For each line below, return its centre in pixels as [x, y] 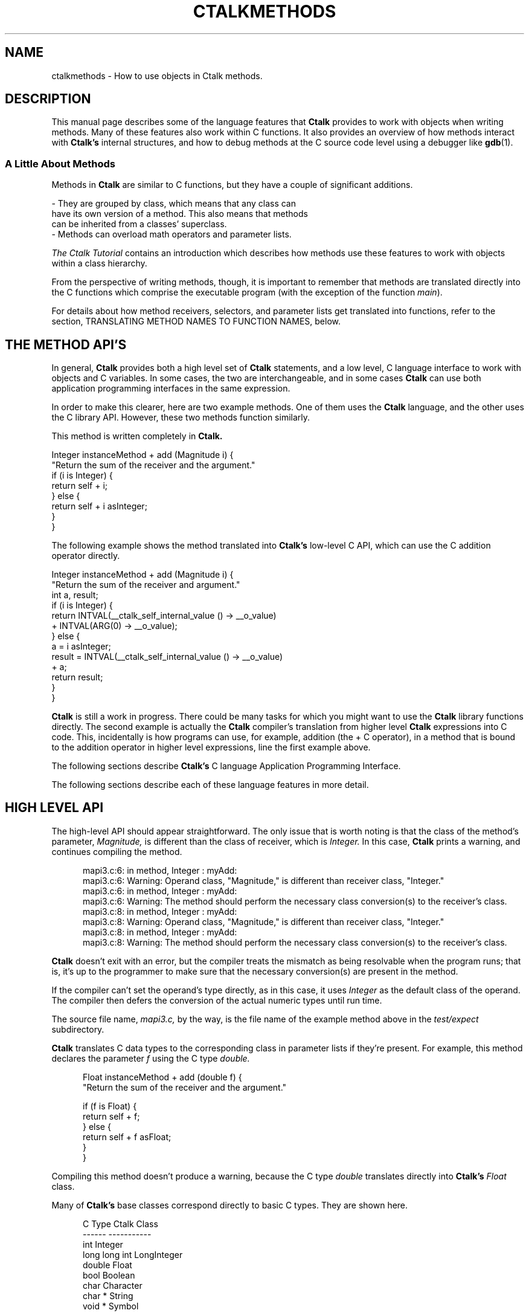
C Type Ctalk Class [120, 1224]
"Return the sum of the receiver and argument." [146, 585]
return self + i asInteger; [99, 506]
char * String [108, 1295]
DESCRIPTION [48, 99]
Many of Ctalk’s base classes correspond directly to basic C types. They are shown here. [230, 1205]
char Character [113, 1285]
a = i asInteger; [81, 647]
